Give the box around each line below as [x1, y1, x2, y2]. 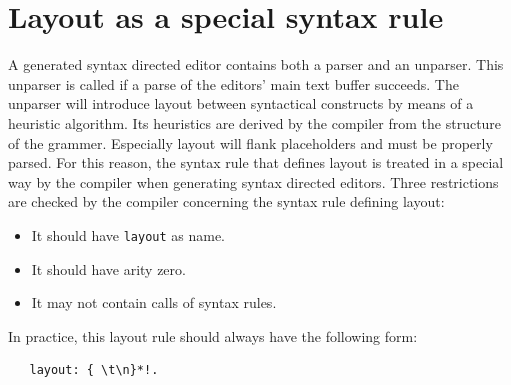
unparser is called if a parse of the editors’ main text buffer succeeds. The [8, 73, 459, 94]
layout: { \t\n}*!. [29, 363, 159, 378]
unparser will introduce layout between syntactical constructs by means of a [8, 93, 474, 114]
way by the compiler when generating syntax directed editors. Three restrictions [8, 171, 499, 192]
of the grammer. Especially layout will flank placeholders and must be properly [8, 132, 493, 153]
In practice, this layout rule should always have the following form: [8, 325, 418, 346]
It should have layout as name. [31, 224, 226, 245]
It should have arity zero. [31, 258, 186, 279]
